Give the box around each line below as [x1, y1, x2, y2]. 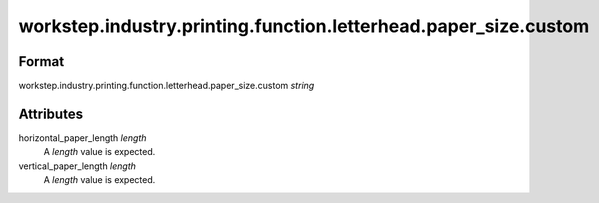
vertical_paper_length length [18, 160, 137, 172]
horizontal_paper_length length [18, 131, 147, 144]
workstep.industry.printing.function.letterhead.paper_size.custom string [18, 80, 315, 92]
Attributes [18, 105, 84, 122]
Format [18, 53, 65, 70]
